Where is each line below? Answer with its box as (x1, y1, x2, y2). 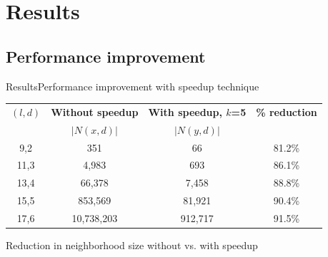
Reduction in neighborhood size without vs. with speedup (6, 238, 258, 253)
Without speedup (51, 104, 139, 119)
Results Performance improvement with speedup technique (6, 78, 259, 93)
